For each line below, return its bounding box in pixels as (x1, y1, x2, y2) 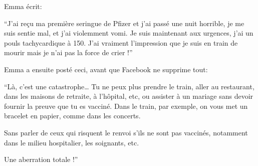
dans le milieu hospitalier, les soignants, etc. (4, 137, 139, 147)
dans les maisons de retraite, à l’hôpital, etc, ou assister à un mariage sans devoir (4, 91, 253, 101)
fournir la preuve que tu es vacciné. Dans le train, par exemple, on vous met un (4, 100, 248, 111)
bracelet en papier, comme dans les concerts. (4, 110, 141, 121)
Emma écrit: (4, 1, 42, 11)
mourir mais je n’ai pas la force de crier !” (4, 47, 133, 58)
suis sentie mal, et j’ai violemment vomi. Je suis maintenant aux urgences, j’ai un (4, 28, 253, 38)
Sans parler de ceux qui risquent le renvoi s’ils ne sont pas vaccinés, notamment (4, 127, 248, 137)
